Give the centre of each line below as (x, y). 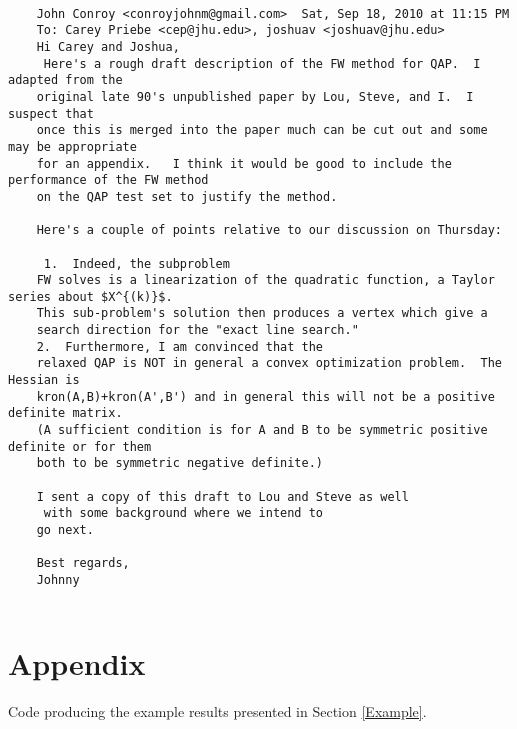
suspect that (51, 113)
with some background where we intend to (183, 513)
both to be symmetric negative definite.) (179, 463)
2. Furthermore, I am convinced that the (179, 346)
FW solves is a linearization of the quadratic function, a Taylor (265, 280)
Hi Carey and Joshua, (108, 46)
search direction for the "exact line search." (197, 330)
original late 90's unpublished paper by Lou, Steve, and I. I (255, 96)
